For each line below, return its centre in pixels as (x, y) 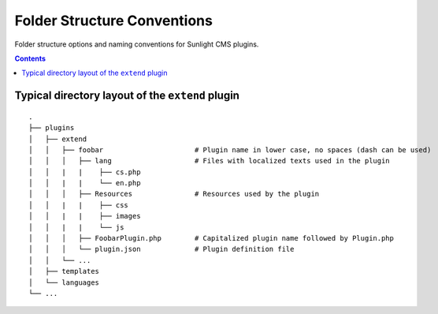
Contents (30, 58)
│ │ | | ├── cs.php (85, 172)
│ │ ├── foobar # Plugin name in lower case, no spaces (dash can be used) (230, 150)
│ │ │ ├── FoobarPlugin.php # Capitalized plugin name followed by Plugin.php (211, 238)
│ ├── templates (64, 271)
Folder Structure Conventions (113, 21)
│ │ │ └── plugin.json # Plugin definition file (161, 249)
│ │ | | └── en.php (85, 183)
